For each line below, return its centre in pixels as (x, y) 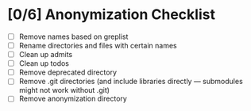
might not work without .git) (64, 90)
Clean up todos (44, 63)
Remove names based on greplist (73, 36)
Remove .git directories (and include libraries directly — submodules (131, 82)
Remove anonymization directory (73, 99)
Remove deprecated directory (68, 72)
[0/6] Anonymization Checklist (112, 15)
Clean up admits (46, 55)
